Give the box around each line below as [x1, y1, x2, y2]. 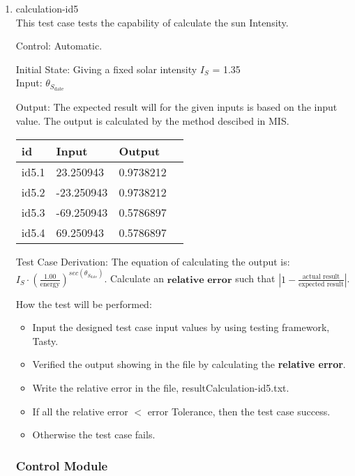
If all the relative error [32, 404, 128, 418]
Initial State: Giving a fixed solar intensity [15, 61, 197, 76]
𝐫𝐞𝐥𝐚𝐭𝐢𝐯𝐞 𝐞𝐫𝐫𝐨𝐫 [167, 275, 232, 285]
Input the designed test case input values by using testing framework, [32, 320, 330, 335]
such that [235, 271, 275, 286]
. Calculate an [104, 271, 164, 286]
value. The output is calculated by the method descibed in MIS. [15, 114, 289, 128]
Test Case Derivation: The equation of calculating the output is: [15, 254, 290, 268]
